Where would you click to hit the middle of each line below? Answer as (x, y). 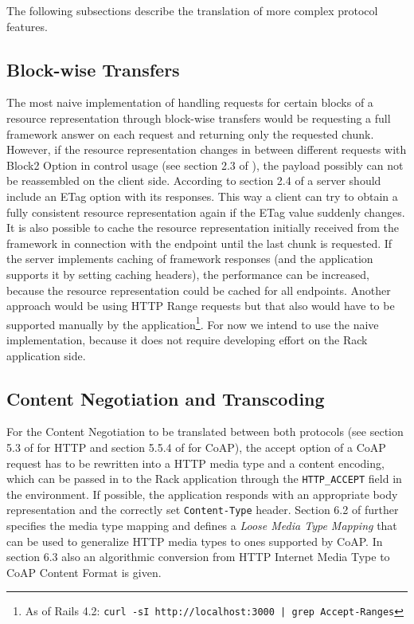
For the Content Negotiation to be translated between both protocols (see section (205, 432)
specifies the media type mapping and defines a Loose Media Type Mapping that (202, 526)
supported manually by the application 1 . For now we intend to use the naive (193, 323)
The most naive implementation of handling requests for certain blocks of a (190, 102)
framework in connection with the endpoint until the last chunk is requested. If (199, 243)
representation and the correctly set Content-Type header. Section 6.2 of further (203, 510)
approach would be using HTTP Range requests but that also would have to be (201, 306)
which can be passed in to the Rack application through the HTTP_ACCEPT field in (204, 479)
